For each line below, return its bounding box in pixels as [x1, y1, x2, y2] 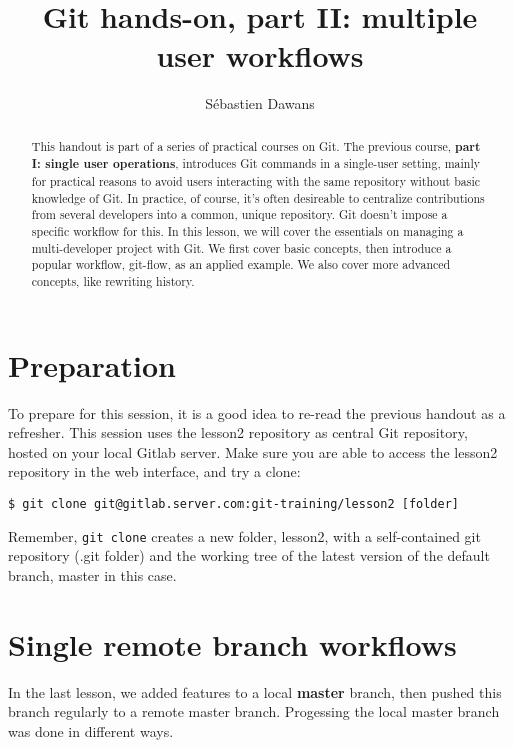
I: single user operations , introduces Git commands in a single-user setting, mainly [31, 155, 481, 173]
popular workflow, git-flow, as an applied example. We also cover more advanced [31, 256, 451, 273]
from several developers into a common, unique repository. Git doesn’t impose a [31, 206, 448, 223]
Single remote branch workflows [8, 623, 457, 664]
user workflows [156, 35, 364, 76]
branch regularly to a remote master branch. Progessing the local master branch [8, 701, 500, 722]
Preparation [8, 344, 176, 385]
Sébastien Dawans [205, 93, 315, 114]
